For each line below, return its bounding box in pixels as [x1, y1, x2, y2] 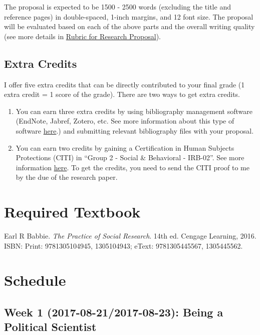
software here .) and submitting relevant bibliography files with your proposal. [16, 125, 254, 136]
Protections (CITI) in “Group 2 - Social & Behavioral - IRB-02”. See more [16, 152, 244, 163]
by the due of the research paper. [16, 172, 118, 182]
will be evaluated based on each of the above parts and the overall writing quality [4, 21, 255, 32]
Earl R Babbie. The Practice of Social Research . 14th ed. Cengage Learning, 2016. [4, 231, 256, 241]
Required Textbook [4, 201, 141, 222]
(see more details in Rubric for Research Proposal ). [4, 31, 161, 41]
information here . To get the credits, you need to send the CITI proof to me [16, 162, 249, 172]
